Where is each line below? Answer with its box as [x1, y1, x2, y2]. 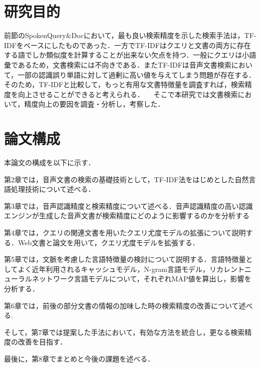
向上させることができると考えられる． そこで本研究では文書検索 [18, 89, 238, 99]
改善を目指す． [18, 336, 67, 347]
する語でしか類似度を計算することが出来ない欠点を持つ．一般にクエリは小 [4, 50, 249, 60]
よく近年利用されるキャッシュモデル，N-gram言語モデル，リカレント [18, 263, 244, 274]
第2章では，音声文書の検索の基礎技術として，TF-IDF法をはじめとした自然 [4, 174, 249, 184]
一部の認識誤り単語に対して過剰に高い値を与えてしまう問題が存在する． [18, 69, 255, 80]
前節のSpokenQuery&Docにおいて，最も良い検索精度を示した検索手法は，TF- [4, 30, 256, 41]
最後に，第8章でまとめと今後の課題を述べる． [4, 353, 155, 363]
